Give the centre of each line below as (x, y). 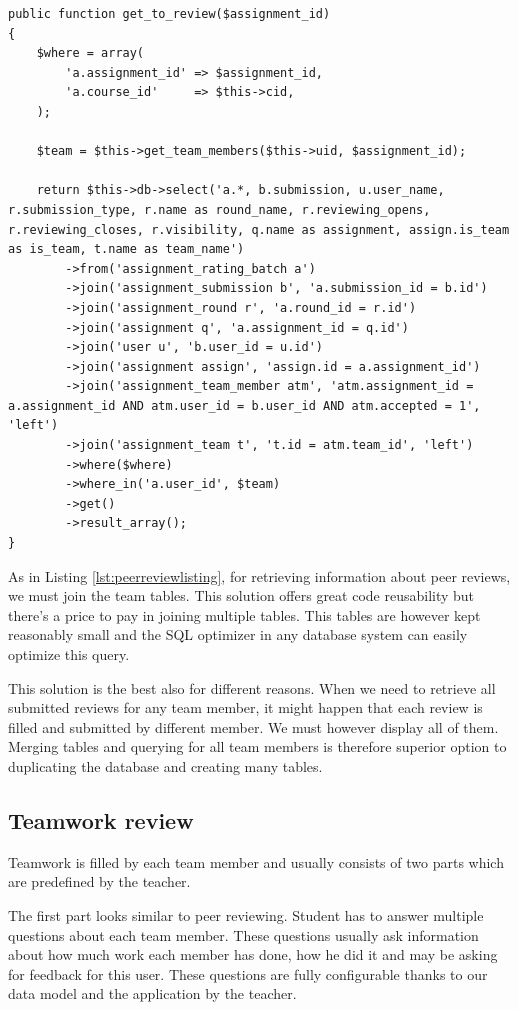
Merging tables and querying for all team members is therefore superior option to (257, 746)
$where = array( (90, 53)
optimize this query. (69, 654)
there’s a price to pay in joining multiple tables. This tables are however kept (244, 614)
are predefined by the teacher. (99, 881)
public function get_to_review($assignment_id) (169, 14)
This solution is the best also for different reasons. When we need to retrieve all (252, 687)
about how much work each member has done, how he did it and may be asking (253, 954)
